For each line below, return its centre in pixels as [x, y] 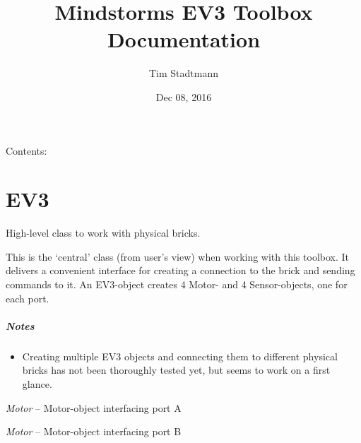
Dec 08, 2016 [184, 96]
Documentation [184, 39]
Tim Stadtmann [183, 73]
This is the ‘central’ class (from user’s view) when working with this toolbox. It [178, 256]
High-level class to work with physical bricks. [103, 233]
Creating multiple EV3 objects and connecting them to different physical [180, 356]
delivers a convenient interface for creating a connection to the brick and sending [180, 270]
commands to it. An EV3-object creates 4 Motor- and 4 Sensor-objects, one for [177, 284]
